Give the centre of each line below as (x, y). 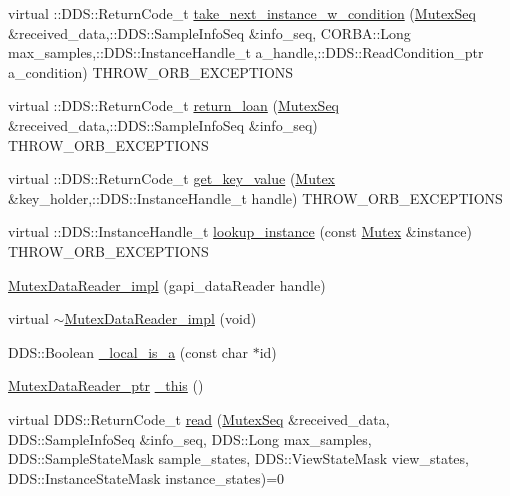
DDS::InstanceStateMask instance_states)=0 (146, 477)
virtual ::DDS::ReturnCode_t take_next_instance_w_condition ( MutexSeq (242, 13)
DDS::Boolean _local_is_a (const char (128, 351)
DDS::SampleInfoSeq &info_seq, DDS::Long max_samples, (190, 438)
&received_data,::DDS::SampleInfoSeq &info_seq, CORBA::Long (209, 32)
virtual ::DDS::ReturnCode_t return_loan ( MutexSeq (174, 105)
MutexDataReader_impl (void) (160, 318)
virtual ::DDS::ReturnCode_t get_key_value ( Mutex (172, 178)
